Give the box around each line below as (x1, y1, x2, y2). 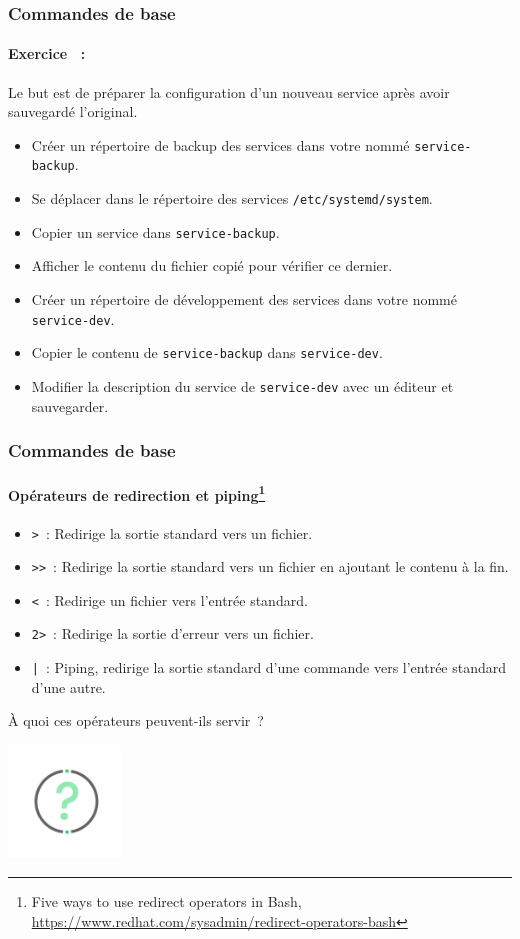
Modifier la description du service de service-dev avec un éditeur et (31, 375, 454, 396)
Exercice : (8, 43, 86, 64)
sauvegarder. (31, 395, 109, 416)
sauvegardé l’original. (8, 101, 138, 122)
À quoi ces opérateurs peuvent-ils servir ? (8, 710, 264, 731)
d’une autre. (31, 676, 106, 697)
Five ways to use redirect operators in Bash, (31, 890, 302, 911)
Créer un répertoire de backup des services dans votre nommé (31, 134, 410, 155)
